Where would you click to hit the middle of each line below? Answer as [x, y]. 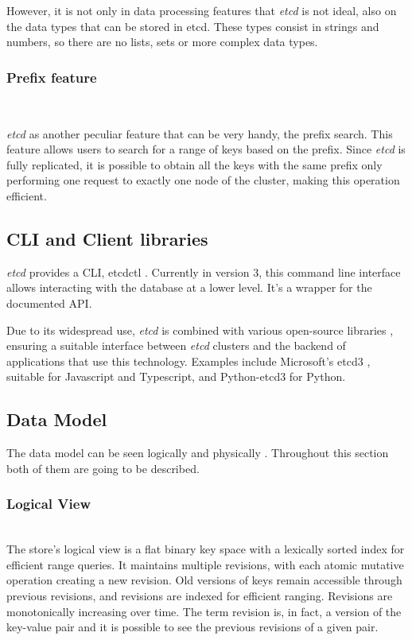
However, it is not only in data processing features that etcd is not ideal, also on [202, 10]
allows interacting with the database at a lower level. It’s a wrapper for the [189, 287]
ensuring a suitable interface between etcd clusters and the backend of [176, 345]
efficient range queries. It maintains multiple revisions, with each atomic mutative [205, 564]
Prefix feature [52, 77]
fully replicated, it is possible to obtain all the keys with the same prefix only [194, 164]
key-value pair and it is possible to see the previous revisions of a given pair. [192, 627]
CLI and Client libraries [107, 238]
